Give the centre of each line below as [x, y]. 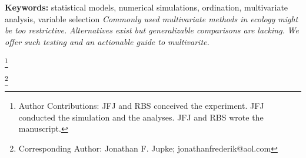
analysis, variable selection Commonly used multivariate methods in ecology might [152, 18]
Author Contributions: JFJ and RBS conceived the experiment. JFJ [141, 106]
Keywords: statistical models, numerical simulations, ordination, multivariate [147, 7]
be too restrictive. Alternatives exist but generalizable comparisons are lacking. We [152, 30]
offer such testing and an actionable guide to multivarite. [107, 41]
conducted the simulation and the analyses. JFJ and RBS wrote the [141, 117]
